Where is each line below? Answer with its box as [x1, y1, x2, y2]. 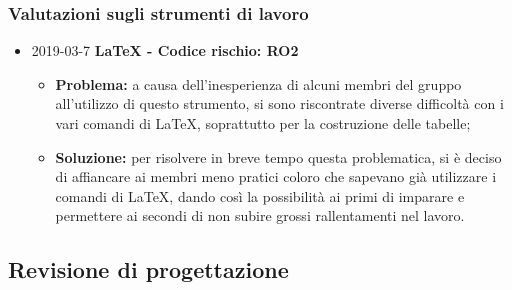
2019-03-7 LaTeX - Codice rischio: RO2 [31, 40, 299, 61]
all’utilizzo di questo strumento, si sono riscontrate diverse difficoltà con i [55, 93, 504, 114]
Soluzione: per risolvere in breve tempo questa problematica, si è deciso [55, 146, 502, 167]
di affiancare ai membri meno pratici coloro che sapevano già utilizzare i [55, 166, 497, 187]
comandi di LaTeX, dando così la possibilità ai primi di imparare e [55, 185, 465, 206]
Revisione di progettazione [8, 254, 289, 285]
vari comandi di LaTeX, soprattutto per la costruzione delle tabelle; [55, 113, 471, 133]
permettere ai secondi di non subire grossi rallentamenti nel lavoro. [55, 205, 465, 226]
